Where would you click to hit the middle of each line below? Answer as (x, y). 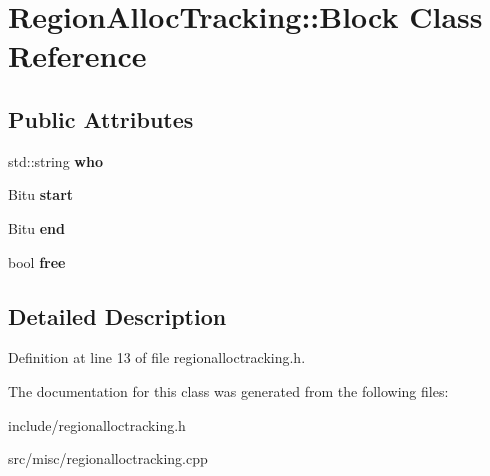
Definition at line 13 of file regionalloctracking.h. (157, 357)
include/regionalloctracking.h (97, 424)
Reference (77, 55)
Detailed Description (117, 315)
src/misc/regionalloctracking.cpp (108, 458)
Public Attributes (101, 118)
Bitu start (41, 194)
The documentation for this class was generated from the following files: (228, 390)
